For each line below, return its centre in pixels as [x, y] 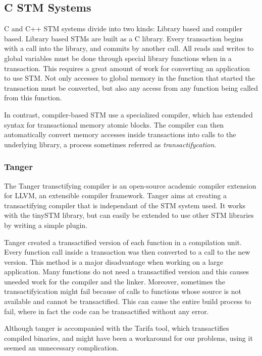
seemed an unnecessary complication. [61, 348]
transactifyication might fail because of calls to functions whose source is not [123, 291]
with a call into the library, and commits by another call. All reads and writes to [129, 48]
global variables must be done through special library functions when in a [118, 58]
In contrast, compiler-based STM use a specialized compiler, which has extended [128, 114]
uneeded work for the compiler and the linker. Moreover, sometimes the [115, 281]
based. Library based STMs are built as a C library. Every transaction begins [124, 38]
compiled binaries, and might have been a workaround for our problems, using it [128, 338]
